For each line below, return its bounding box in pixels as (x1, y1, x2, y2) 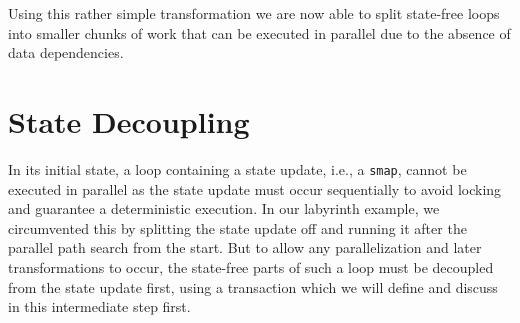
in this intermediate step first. (8, 296, 191, 317)
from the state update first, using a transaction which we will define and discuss (8, 276, 498, 297)
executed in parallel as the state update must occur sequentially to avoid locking (8, 178, 502, 199)
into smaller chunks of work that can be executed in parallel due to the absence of (8, 22, 511, 43)
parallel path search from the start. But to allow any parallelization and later (8, 237, 482, 258)
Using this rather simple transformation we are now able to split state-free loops (8, 3, 500, 23)
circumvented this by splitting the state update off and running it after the (8, 217, 467, 238)
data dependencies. (8, 42, 124, 63)
